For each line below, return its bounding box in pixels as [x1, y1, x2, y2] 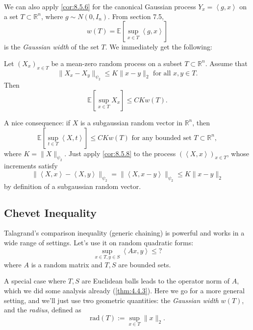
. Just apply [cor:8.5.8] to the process [64, 148, 176, 158]
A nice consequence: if [4, 117, 71, 127]
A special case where [4, 276, 66, 286]
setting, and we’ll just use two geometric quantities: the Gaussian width [4, 295, 219, 305]
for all [153, 70, 171, 77]
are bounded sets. [118, 259, 171, 269]
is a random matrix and [31, 259, 102, 269]
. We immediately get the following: [105, 42, 212, 52]
